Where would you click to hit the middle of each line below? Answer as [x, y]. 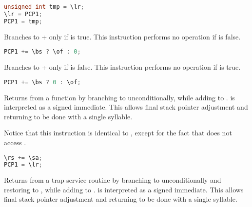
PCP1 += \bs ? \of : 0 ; [42, 52]
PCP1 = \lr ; [23, 165]
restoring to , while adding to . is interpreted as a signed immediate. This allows [124, 189]
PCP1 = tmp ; [23, 21]
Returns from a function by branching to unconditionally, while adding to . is [119, 97]
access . [15, 142]
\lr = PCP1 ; [23, 14]
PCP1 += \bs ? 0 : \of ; [42, 82]
